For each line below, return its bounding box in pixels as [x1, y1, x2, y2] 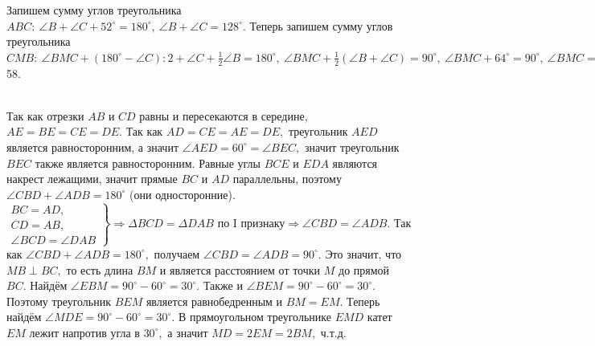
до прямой [339, 261, 390, 278]
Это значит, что [325, 245, 402, 262]
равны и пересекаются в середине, [139, 107, 308, 124]
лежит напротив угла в [29, 324, 140, 340]
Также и [203, 277, 243, 294]
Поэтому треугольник [6, 292, 111, 309]
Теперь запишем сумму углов [249, 17, 393, 34]
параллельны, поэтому [232, 170, 342, 187]
